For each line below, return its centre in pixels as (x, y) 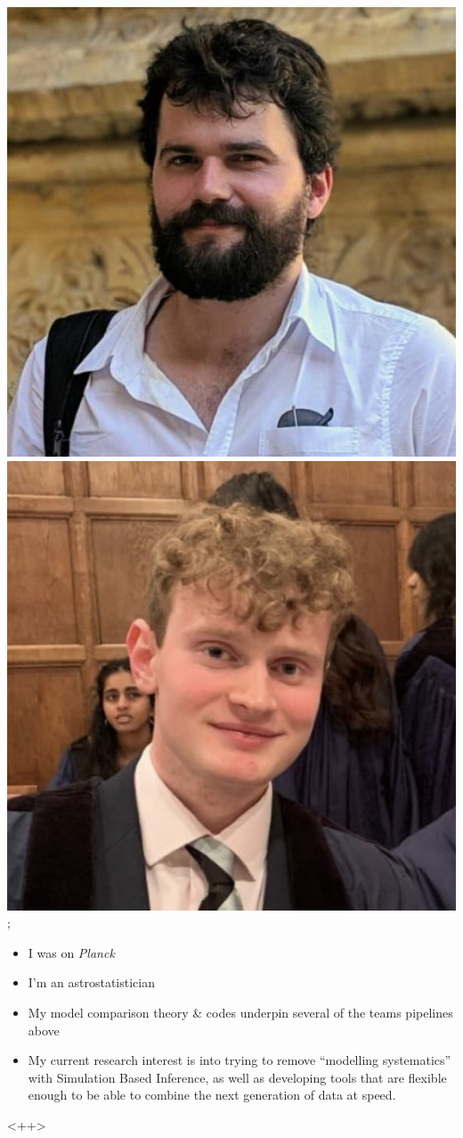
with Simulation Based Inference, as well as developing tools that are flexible (237, 1077)
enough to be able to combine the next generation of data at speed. (212, 1095)
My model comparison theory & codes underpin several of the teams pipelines (240, 1012)
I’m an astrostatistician (92, 982)
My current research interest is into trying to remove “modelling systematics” (240, 1060)
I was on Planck (71, 952)
